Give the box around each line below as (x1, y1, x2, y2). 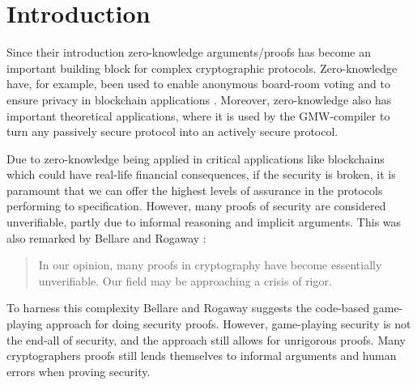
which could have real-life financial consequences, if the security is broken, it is (6, 166, 396, 183)
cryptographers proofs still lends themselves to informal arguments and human (6, 347, 397, 364)
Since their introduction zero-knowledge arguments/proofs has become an (6, 44, 371, 61)
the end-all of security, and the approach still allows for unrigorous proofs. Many (6, 331, 406, 348)
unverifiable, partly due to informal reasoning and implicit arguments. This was (6, 214, 402, 231)
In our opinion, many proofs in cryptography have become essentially (38, 256, 382, 273)
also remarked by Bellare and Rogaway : (6, 229, 206, 246)
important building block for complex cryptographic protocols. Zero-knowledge (6, 59, 398, 76)
